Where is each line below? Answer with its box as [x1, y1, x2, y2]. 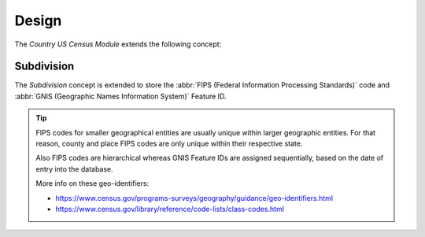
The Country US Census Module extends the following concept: [14, 39, 222, 49]
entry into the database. [35, 164, 113, 173]
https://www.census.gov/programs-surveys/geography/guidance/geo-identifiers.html [55, 193, 334, 202]
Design [14, 12, 62, 29]
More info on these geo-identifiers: [35, 179, 150, 188]
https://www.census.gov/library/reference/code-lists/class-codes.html [55, 204, 285, 213]
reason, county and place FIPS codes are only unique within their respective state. [35, 139, 303, 149]
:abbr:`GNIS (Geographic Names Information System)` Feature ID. [14, 91, 227, 101]
